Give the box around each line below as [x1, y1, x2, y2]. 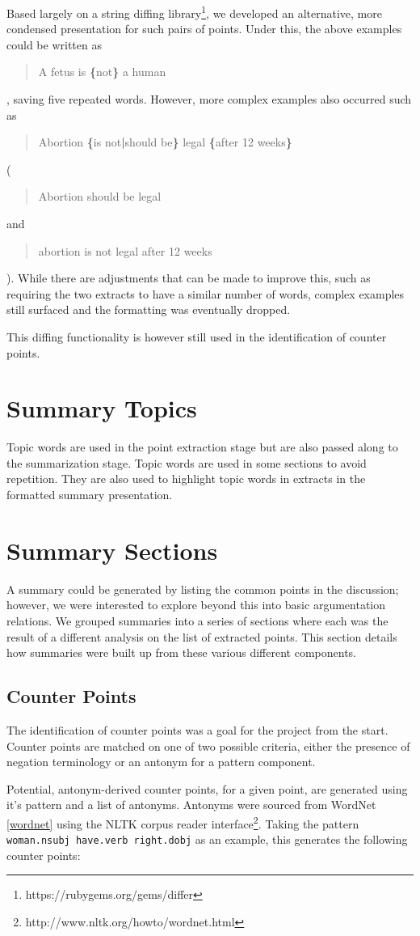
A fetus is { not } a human [38, 63, 166, 80]
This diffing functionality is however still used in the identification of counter [6, 328, 387, 345]
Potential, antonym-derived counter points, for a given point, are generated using [6, 780, 408, 797]
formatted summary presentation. [6, 486, 173, 503]
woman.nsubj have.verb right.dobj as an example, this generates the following [6, 831, 408, 848]
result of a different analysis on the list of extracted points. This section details [6, 628, 397, 645]
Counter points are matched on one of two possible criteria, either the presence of [6, 737, 410, 754]
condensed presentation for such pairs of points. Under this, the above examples [6, 20, 402, 37]
